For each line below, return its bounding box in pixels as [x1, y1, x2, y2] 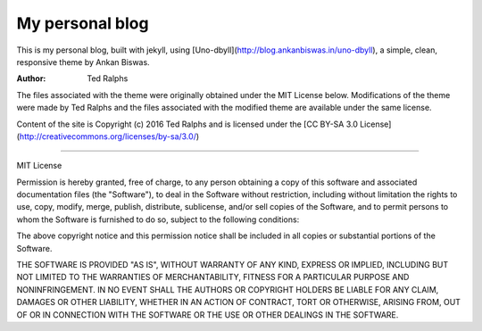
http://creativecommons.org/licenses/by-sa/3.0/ [19, 130, 196, 142]
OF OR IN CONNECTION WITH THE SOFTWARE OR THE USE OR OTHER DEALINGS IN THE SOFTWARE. [16, 309, 399, 320]
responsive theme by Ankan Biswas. [16, 56, 151, 67]
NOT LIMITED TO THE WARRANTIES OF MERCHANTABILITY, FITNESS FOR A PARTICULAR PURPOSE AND [16, 272, 410, 283]
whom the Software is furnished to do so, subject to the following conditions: [16, 214, 300, 225]
